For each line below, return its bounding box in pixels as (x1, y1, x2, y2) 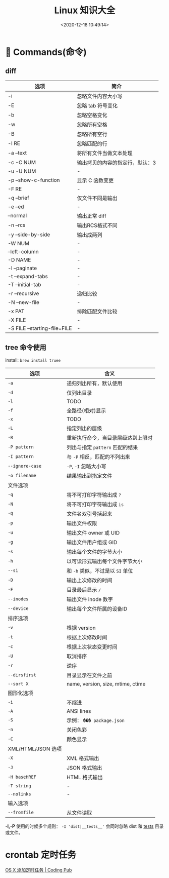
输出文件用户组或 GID (66, 539, 118, 546)
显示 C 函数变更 (77, 177, 114, 184)
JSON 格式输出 (66, 764, 102, 771)
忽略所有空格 (77, 121, 107, 128)
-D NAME (8, 256, 31, 263)
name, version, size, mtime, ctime (66, 680, 146, 687)
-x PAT (8, 308, 25, 315)
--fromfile (8, 809, 34, 815)
